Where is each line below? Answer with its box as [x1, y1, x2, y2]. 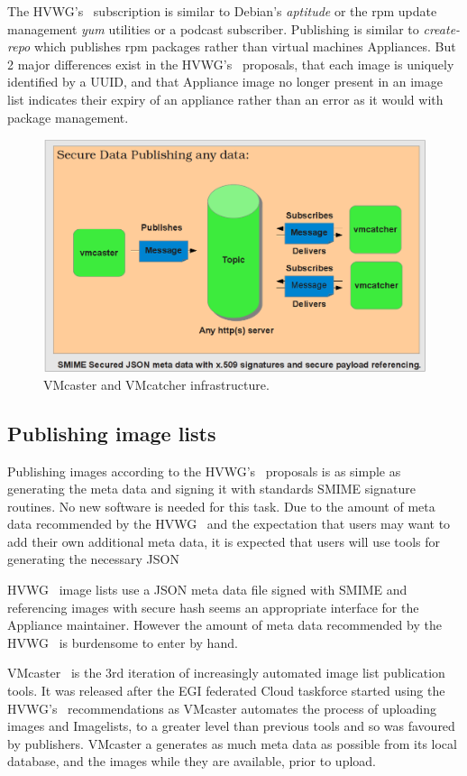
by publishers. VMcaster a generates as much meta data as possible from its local [7, 734, 457, 753]
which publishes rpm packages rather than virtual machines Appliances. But [33, 37, 456, 56]
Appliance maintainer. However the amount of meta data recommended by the [7, 615, 442, 634]
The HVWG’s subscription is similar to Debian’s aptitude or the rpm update [7, 2, 437, 20]
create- [423, 19, 461, 38]
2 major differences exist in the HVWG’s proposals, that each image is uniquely [7, 54, 454, 73]
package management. [7, 107, 129, 126]
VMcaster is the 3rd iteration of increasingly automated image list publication [7, 663, 445, 682]
